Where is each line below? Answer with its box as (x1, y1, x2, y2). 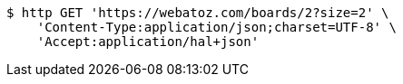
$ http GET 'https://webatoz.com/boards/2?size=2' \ (6, 5, 389, 20)
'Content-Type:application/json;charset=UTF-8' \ (36, 20, 397, 34)
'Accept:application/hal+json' (36, 34, 260, 49)
